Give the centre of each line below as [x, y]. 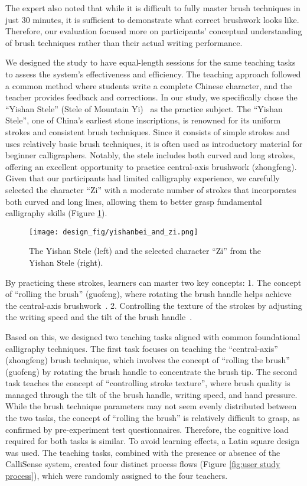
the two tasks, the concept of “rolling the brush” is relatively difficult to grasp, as [153, 418]
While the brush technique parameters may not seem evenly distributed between [151, 406]
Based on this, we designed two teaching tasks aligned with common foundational [153, 336]
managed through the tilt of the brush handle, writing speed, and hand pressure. [151, 394]
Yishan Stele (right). [66, 262]
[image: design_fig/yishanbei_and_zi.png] [114, 232]
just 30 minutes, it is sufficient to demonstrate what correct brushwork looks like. [152, 19]
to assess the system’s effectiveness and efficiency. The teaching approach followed [153, 74]
